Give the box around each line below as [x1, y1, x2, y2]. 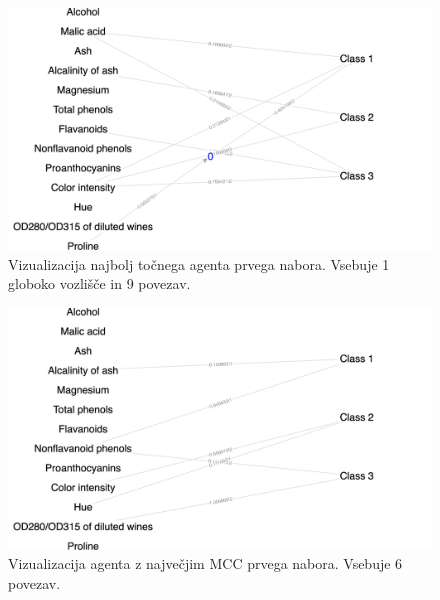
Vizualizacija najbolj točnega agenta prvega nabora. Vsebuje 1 [8, 253, 390, 274]
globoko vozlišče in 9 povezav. [8, 273, 191, 294]
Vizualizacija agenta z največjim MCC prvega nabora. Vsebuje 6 [8, 553, 403, 574]
